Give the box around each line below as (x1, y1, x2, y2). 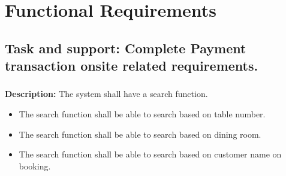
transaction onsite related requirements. (5, 56, 258, 75)
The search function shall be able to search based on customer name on (19, 148, 282, 160)
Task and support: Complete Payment (5, 38, 246, 57)
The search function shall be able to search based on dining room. (19, 128, 261, 140)
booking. (19, 159, 51, 172)
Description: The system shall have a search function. (5, 87, 208, 100)
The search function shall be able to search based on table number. (19, 108, 266, 120)
